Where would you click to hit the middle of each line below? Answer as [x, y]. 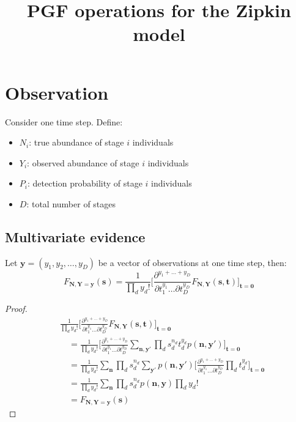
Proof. [16, 309]
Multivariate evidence [75, 236]
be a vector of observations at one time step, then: [192, 262]
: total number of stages [71, 203]
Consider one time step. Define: [64, 121]
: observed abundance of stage [83, 162]
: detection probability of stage [85, 183]
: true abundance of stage [76, 142]
